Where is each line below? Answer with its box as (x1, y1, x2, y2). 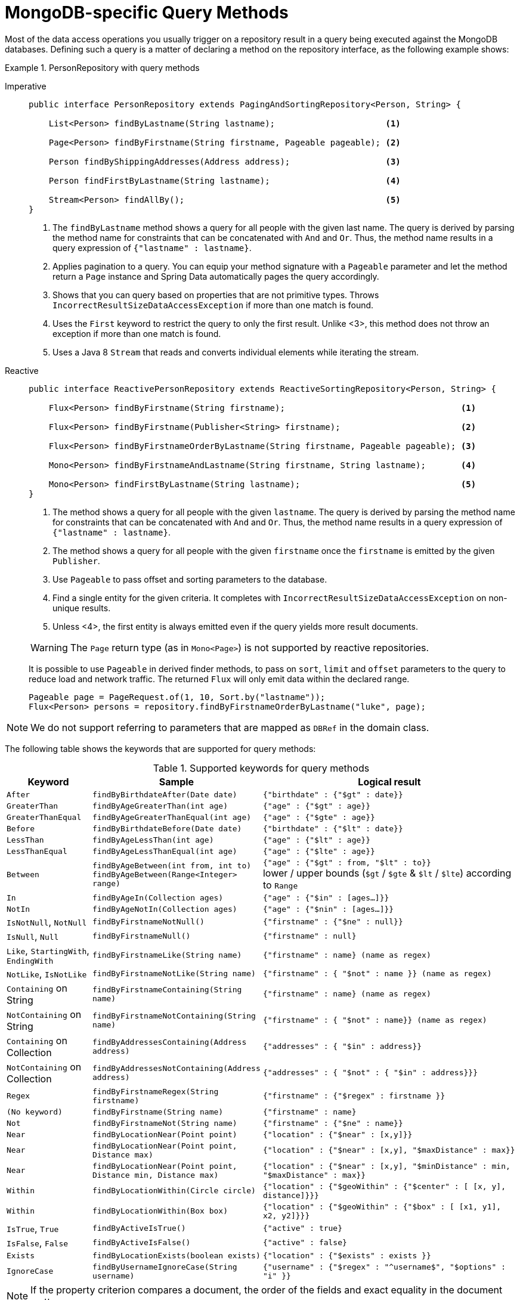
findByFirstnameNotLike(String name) (92, 969, 256, 979)
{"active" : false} (262, 1238, 347, 1248)
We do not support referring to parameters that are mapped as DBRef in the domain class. (30, 721, 429, 733)
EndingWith (7, 956, 54, 965)
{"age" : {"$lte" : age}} (262, 846, 375, 856)
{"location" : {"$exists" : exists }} (262, 1251, 431, 1260)
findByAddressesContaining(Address (92, 1037, 247, 1047)
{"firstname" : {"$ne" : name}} (262, 1118, 403, 1128)
